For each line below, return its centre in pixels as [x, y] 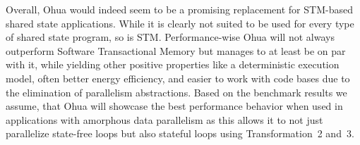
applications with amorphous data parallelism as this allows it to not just [164, 119]
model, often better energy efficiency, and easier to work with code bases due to [178, 78]
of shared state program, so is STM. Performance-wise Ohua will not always [170, 37]
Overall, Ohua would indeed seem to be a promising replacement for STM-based [179, 9]
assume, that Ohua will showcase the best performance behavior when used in [174, 106]
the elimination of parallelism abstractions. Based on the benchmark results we [176, 92]
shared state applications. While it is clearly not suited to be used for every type [180, 23]
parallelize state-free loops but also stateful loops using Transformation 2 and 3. [180, 133]
